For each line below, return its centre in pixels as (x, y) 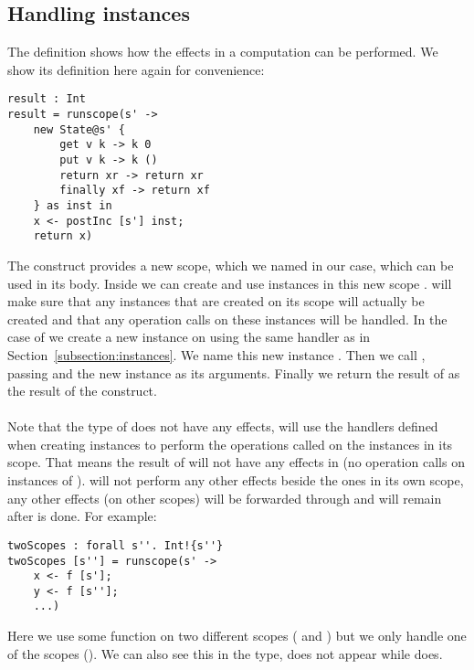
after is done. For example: (82, 516)
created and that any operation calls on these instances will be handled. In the (227, 319)
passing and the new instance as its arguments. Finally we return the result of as (234, 372)
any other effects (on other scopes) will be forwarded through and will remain (225, 498)
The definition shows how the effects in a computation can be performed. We (223, 52)
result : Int (47, 99)
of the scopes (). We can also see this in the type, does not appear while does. (225, 653)
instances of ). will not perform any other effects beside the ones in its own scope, (236, 480)
